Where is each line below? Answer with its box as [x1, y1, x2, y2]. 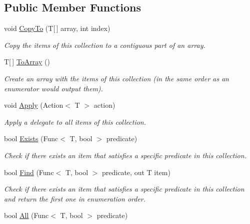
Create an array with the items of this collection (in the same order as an [4, 73, 229, 83]
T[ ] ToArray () [4, 56, 50, 67]
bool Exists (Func [4, 133, 58, 144]
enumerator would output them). [4, 83, 103, 93]
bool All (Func [4, 210, 49, 221]
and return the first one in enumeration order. [4, 193, 146, 204]
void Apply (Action [4, 100, 63, 110]
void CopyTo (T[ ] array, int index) [4, 23, 110, 33]
